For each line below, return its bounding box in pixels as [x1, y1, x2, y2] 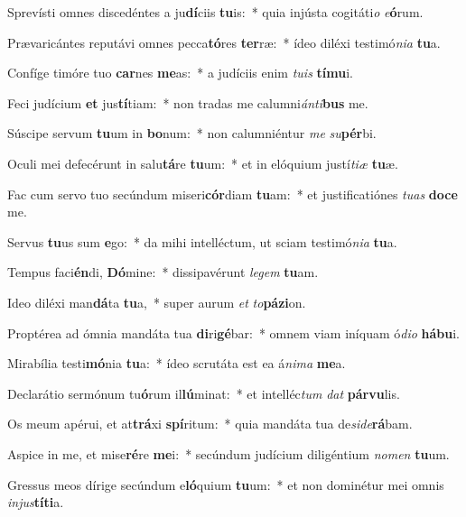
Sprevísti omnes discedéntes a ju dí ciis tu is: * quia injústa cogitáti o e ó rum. [7, 3, 424, 21]
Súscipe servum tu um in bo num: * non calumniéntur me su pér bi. [7, 124, 377, 143]
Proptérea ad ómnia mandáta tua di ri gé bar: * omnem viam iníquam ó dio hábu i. [7, 323, 461, 342]
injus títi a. [7, 493, 64, 512]
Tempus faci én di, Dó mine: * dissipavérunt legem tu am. [7, 263, 319, 282]
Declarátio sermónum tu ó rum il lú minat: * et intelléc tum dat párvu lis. [7, 383, 400, 402]
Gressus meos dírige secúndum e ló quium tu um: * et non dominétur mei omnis [7, 475, 444, 494]
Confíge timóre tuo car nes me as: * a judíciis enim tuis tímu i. [7, 63, 354, 82]
